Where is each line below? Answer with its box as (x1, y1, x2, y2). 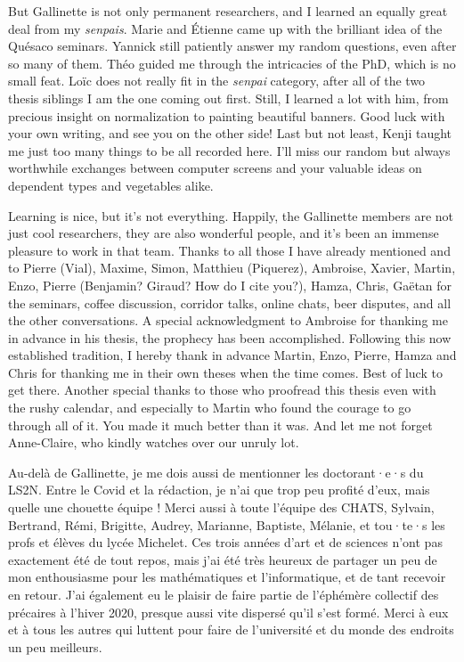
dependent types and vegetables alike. (8, 176, 214, 194)
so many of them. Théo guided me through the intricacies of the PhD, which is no (8, 53, 456, 72)
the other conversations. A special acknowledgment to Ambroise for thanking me (8, 311, 448, 330)
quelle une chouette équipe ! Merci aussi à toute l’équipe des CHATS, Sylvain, (8, 498, 435, 517)
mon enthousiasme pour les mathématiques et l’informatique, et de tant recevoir (8, 568, 446, 586)
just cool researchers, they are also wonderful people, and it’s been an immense (8, 224, 439, 242)
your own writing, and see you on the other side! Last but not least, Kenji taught (8, 124, 452, 143)
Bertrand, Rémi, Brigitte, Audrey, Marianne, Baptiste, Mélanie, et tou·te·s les (8, 515, 445, 534)
